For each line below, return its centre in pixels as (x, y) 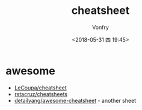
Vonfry (100, 27)
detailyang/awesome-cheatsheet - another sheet (75, 100)
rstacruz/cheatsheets (41, 94)
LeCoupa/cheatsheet (40, 88)
